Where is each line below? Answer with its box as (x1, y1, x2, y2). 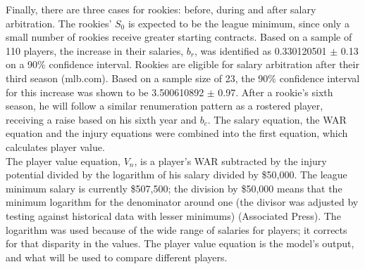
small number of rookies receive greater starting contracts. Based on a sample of (6, 29, 352, 44)
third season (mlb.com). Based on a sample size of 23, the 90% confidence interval (6, 70, 360, 85)
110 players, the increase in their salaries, (6, 43, 184, 58)
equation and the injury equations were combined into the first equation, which (6, 126, 348, 140)
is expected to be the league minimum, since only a (128, 15, 349, 30)
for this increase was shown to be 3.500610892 (6, 84, 204, 99)
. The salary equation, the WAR (207, 112, 347, 126)
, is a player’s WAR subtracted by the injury (134, 153, 327, 168)
